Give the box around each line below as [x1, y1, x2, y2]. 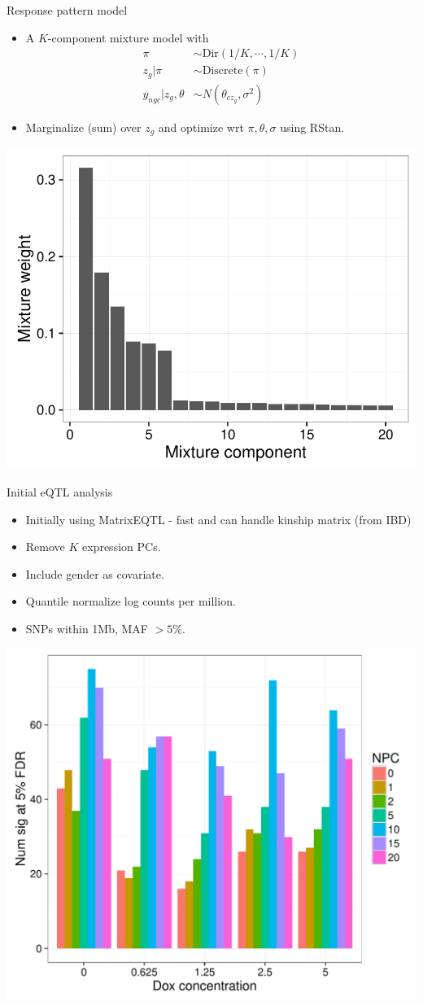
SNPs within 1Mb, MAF [25, 620, 149, 637]
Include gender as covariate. [25, 565, 164, 582]
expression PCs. [82, 538, 161, 555]
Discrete [202, 65, 243, 77]
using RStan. [280, 118, 345, 135]
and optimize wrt [158, 118, 244, 135]
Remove [25, 538, 65, 555]
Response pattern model [7, 2, 128, 18]
